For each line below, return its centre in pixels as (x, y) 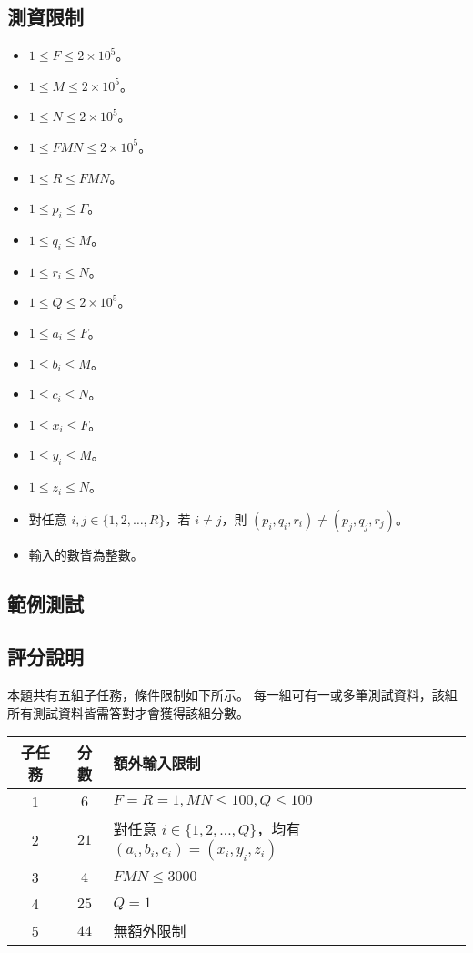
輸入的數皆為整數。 (86, 554)
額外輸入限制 (157, 764)
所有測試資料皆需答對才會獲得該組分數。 (128, 712)
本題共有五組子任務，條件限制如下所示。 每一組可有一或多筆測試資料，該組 (232, 695)
